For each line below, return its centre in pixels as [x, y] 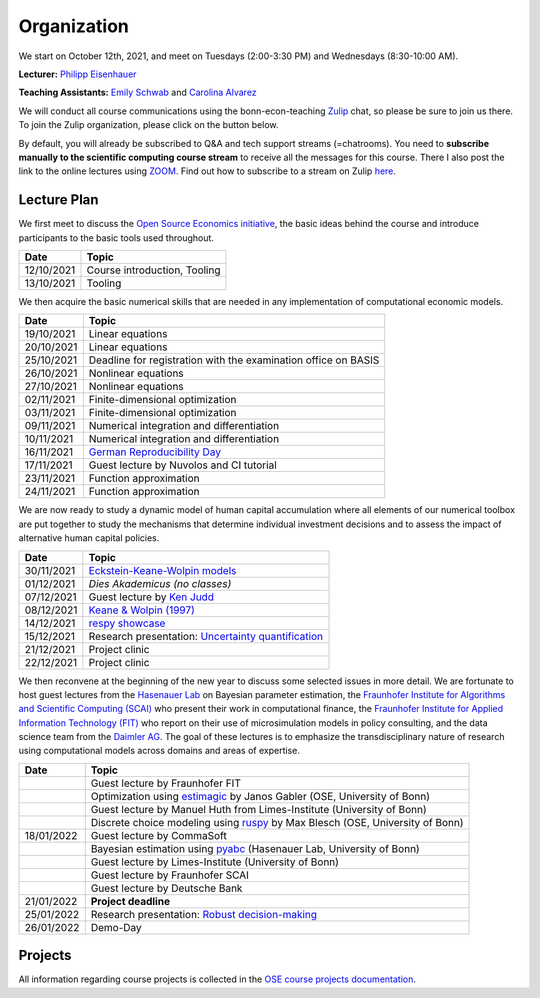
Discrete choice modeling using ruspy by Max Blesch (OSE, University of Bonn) [277, 822]
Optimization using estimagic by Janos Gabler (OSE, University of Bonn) [260, 796]
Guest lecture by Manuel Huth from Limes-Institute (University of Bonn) [258, 809]
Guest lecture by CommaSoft [158, 835]
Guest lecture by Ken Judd [151, 597]
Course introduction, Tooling [153, 270]
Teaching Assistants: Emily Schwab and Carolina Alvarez [137, 92]
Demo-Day [116, 927]
